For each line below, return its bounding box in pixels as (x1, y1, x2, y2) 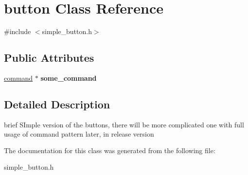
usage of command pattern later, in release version (4, 129, 154, 139)
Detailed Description (4, 96, 110, 111)
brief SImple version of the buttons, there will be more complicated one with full (4, 119, 244, 129)
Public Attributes (4, 50, 94, 65)
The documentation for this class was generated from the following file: (4, 145, 215, 155)
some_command (40, 72, 97, 83)
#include (4, 26, 31, 36)
